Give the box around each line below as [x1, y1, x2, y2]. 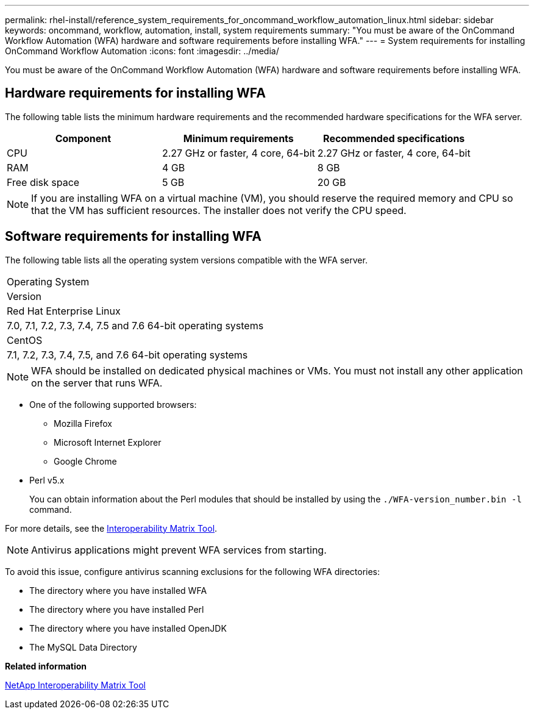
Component [55, 132, 112, 145]
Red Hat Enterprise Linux [7, 304, 121, 317]
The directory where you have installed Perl [29, 604, 204, 615]
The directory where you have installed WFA [29, 585, 207, 596]
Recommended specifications [323, 132, 465, 145]
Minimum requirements [183, 132, 294, 145]
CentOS [7, 334, 43, 346]
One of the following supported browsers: [29, 399, 197, 410]
